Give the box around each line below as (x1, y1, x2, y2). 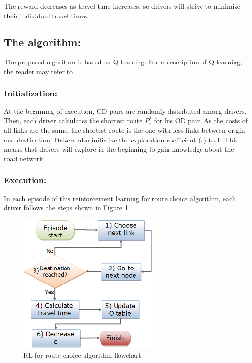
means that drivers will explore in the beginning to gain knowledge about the (4, 144, 234, 154)
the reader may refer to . (4, 66, 77, 76)
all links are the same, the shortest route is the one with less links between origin (4, 125, 245, 135)
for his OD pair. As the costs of (154, 115, 248, 126)
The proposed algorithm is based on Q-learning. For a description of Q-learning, (4, 57, 242, 67)
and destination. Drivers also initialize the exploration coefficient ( (4, 134, 201, 144)
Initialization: (4, 87, 58, 99)
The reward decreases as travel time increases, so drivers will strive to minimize (4, 1, 240, 11)
